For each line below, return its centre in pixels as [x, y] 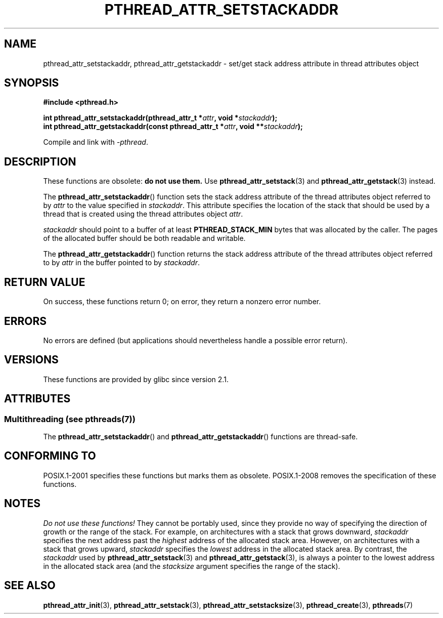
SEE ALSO [30, 586]
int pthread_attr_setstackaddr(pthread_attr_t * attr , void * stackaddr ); [160, 118]
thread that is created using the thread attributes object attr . [143, 214]
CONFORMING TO [50, 456]
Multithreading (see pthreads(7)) [70, 419]
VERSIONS [31, 360]
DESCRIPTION [40, 161]
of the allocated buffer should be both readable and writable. [144, 238]
